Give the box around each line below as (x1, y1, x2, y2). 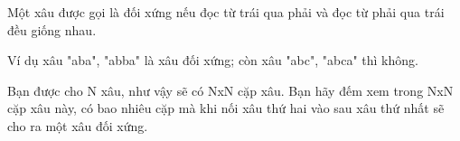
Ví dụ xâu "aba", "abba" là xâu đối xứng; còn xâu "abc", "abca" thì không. (7, 51, 418, 70)
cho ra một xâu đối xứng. (7, 116, 148, 135)
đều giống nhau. (7, 20, 97, 39)
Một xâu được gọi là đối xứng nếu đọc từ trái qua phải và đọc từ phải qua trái (7, 3, 445, 21)
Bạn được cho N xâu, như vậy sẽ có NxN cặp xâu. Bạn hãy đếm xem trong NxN (7, 80, 454, 99)
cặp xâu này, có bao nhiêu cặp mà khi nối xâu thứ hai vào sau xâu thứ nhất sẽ (7, 99, 445, 117)
